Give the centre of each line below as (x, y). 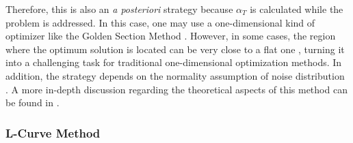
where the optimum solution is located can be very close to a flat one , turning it (175, 49)
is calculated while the (297, 9)
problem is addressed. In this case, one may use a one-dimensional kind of (160, 22)
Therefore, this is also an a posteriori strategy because (119, 9)
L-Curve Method (53, 132)
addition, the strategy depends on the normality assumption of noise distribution (175, 75)
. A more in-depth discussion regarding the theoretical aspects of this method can (176, 89)
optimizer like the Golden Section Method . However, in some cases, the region (171, 36)
